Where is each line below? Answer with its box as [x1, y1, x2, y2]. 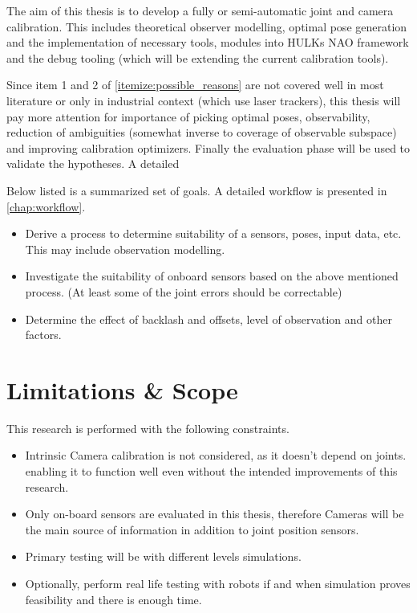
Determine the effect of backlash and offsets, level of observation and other [25, 310, 392, 327]
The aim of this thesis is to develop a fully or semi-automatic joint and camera [6, 2, 394, 18]
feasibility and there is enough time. [25, 591, 202, 607]
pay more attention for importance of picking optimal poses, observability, [6, 108, 370, 125]
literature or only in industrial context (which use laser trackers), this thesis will [6, 92, 401, 108]
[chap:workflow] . [6, 198, 86, 215]
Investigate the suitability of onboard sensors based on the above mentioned [25, 268, 399, 284]
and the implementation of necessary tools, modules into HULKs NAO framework [6, 34, 409, 51]
